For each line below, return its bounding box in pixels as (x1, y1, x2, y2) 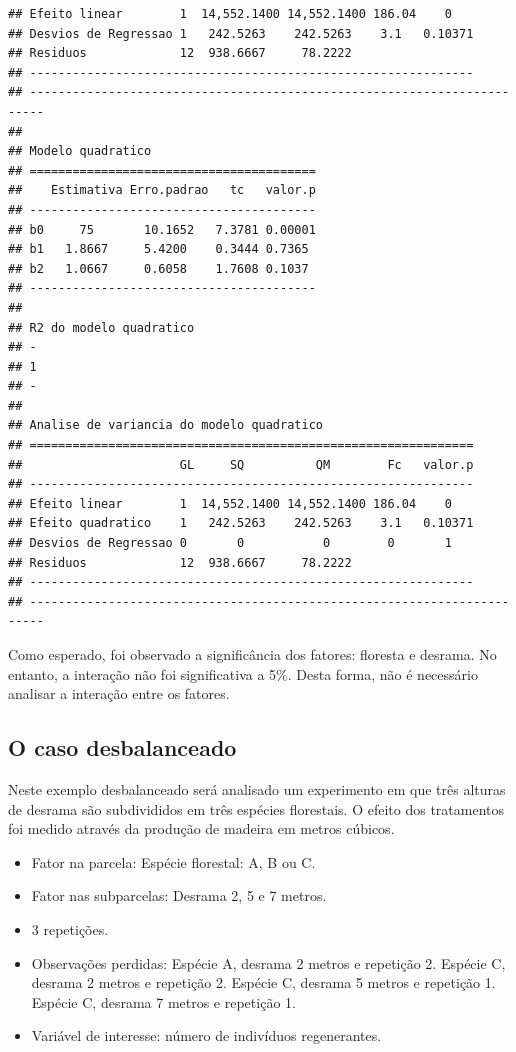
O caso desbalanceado (8, 732, 237, 763)
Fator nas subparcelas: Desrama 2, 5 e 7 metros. (31, 885, 327, 906)
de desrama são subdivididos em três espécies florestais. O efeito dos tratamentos (8, 798, 504, 819)
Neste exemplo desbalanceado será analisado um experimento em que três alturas (8, 778, 506, 799)
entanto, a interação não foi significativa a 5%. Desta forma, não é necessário (8, 663, 478, 684)
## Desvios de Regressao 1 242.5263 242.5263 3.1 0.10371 (8, 26, 474, 41)
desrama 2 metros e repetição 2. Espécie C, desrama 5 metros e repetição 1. (31, 972, 496, 993)
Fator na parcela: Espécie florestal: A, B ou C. (31, 851, 316, 872)
